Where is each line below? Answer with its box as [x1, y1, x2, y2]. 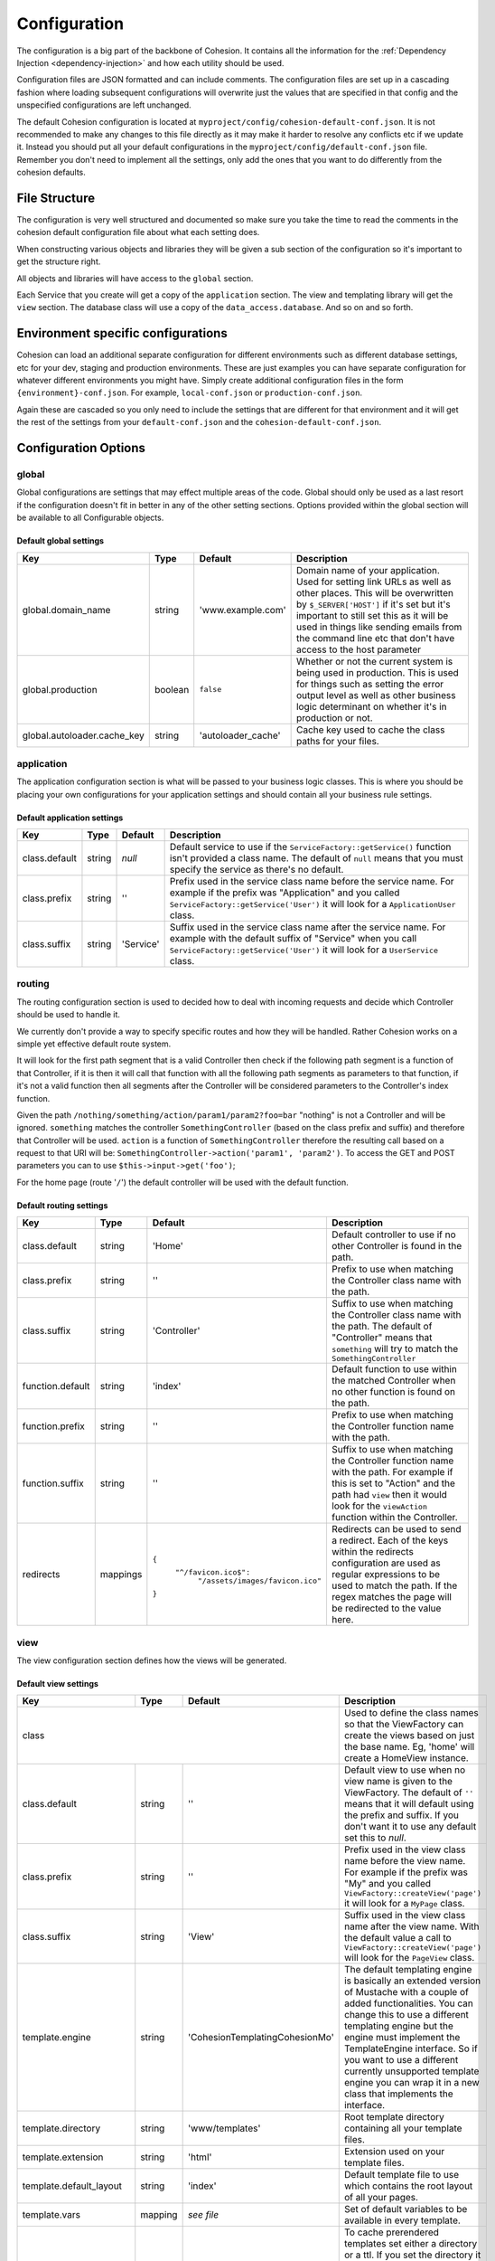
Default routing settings [16, 1199, 108, 1211]
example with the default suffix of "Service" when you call [169, 932, 417, 945]
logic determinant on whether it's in [295, 700, 447, 713]
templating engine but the [343, 2020, 453, 2032]
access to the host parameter [295, 643, 422, 656]
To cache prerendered [343, 2226, 440, 2238]
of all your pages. [343, 2191, 419, 2204]
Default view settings [16, 1679, 99, 1689]
